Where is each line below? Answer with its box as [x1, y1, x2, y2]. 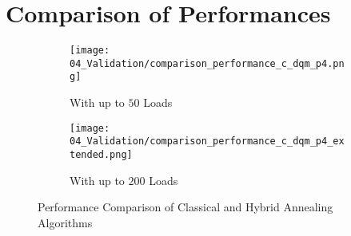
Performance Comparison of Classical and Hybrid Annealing [38, 199, 333, 215]
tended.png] [70, 149, 133, 160]
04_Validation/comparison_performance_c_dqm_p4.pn [70, 57, 345, 69]
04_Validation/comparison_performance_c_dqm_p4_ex [70, 136, 345, 147]
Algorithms [38, 214, 93, 230]
